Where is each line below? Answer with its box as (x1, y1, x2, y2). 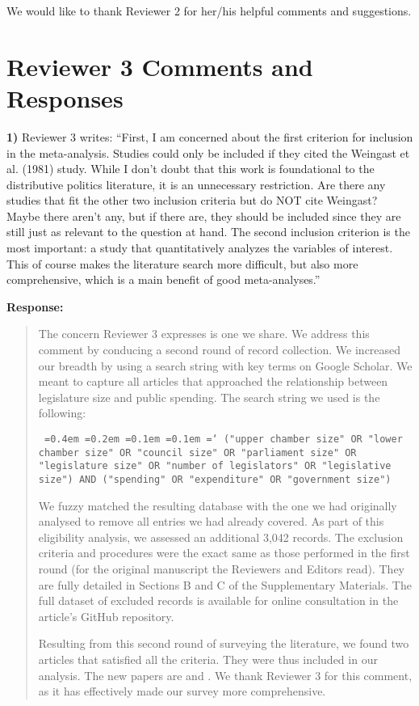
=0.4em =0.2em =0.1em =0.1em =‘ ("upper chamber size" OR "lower (44, 433, 403, 445)
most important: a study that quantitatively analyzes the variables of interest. (6, 239, 393, 256)
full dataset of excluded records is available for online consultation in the (38, 592, 399, 609)
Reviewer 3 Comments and (6, 49, 313, 82)
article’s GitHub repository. (38, 607, 174, 624)
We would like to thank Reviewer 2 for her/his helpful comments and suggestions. (6, 2, 412, 19)
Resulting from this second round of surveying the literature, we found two (38, 635, 409, 652)
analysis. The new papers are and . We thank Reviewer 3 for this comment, (38, 666, 413, 683)
